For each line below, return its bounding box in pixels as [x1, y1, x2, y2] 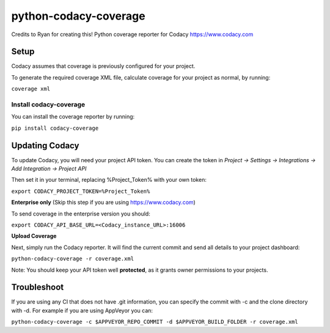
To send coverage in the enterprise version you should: [11, 210, 151, 217]
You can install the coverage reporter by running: [11, 113, 135, 121]
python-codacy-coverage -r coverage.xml [11, 255, 134, 263]
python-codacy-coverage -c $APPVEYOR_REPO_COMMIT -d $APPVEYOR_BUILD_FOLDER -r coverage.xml [11, 318, 299, 326]
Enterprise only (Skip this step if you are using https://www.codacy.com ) [11, 199, 196, 206]
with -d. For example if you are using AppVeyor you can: [11, 307, 153, 314]
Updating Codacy [11, 140, 79, 151]
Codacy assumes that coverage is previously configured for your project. [11, 62, 196, 70]
